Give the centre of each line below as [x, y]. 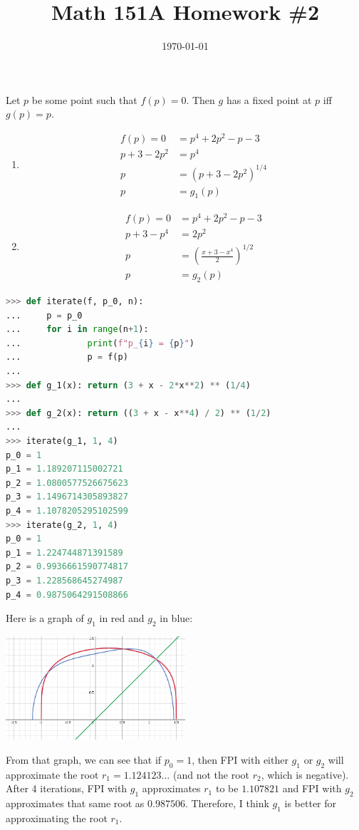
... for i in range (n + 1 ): [77, 330]
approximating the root [57, 818]
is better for [311, 803]
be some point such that [84, 99]
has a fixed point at [269, 99]
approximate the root [52, 774]
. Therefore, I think [227, 803]
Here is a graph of [45, 618]
